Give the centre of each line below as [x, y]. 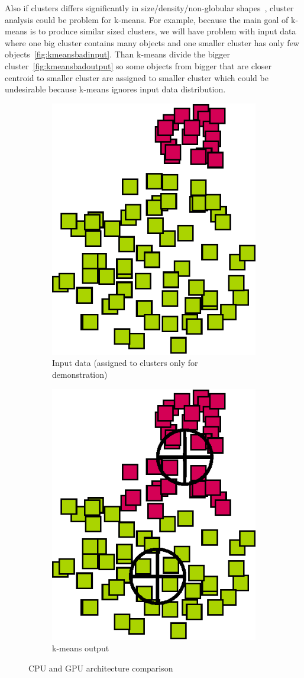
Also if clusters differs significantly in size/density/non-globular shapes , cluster [149, 8]
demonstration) [80, 375]
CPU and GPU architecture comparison [101, 668]
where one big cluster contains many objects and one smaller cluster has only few [152, 42]
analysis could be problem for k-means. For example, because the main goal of [147, 19]
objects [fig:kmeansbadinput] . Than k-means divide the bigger [118, 54]
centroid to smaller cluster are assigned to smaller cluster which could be [137, 77]
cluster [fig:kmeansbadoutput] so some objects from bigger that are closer [138, 65]
